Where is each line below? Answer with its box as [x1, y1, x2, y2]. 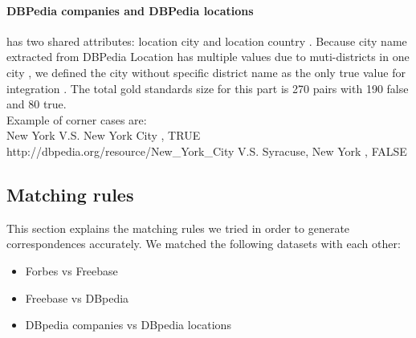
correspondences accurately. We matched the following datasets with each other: [6, 235, 401, 252]
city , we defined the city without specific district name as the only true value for [6, 63, 406, 80]
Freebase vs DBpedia [25, 289, 129, 306]
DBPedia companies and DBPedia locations [6, 2, 254, 18]
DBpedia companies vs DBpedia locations [25, 316, 231, 333]
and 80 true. [6, 96, 67, 112]
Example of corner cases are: [6, 111, 147, 128]
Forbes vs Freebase [25, 262, 118, 279]
